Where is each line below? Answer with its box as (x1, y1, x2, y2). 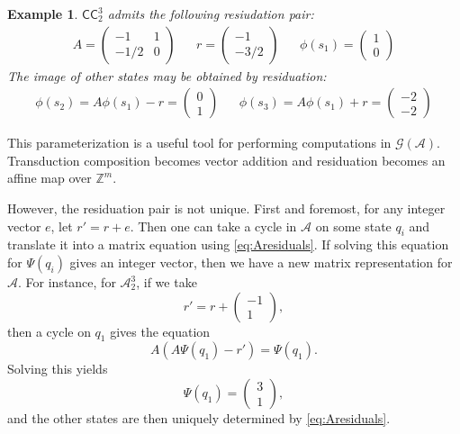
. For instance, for (18, 273, 116, 292)
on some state (315, 216, 392, 235)
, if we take (136, 273, 197, 292)
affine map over (7, 168, 92, 187)
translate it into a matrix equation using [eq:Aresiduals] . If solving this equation (7, 235, 449, 254)
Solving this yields (7, 359, 108, 378)
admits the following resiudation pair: (107, 5, 314, 23)
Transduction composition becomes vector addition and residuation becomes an (7, 150, 446, 169)
